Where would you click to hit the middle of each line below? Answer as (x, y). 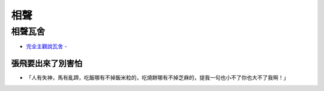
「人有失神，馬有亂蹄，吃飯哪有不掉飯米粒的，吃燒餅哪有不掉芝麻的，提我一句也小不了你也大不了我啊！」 (157, 78)
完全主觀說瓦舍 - (46, 46)
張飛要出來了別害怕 (46, 63)
